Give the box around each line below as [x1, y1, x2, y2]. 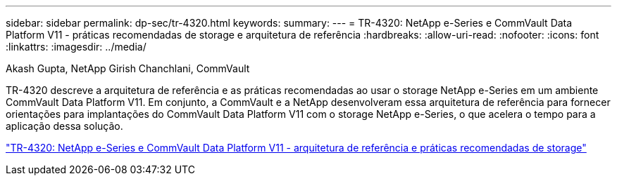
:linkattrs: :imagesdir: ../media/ [6, 41, 147, 53]
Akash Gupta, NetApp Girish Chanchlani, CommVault [6, 62, 250, 74]
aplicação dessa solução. [6, 120, 123, 132]
